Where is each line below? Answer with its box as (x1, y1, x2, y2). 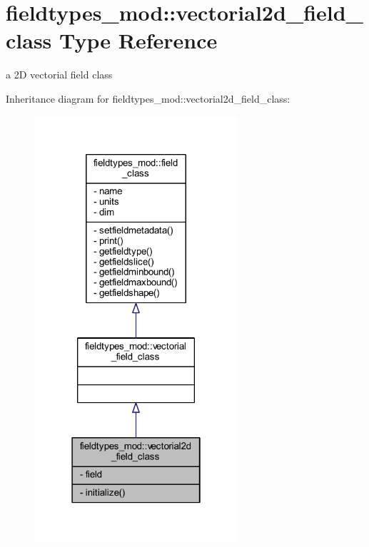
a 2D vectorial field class (6, 67, 113, 82)
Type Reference (59, 26, 218, 55)
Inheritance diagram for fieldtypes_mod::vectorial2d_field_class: (6, 91, 290, 106)
